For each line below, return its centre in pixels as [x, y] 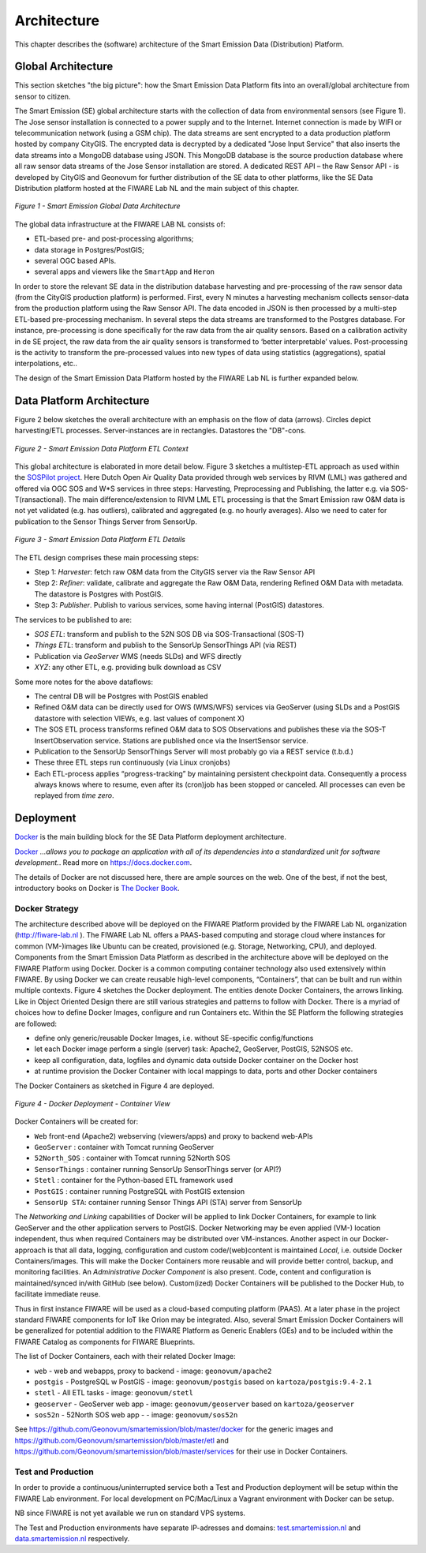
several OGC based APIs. [75, 260]
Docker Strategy [47, 908]
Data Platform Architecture [82, 400]
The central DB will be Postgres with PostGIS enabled [121, 696]
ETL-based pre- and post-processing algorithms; [114, 239]
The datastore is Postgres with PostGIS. [99, 594]
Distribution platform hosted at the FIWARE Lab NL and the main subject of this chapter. [157, 188]
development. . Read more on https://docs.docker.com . [103, 863]
